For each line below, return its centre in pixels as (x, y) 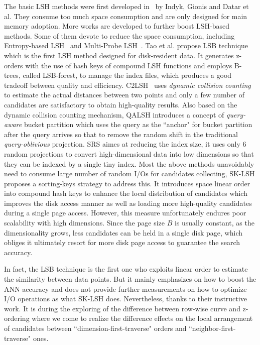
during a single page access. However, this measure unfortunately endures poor (125, 213)
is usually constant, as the (214, 223)
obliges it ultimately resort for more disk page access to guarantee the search (122, 242)
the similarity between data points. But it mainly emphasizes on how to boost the (130, 279)
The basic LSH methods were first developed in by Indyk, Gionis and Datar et (126, 6)
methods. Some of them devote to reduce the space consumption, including (119, 35)
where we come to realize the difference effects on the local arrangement (142, 318)
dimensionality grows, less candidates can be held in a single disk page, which (123, 232)
